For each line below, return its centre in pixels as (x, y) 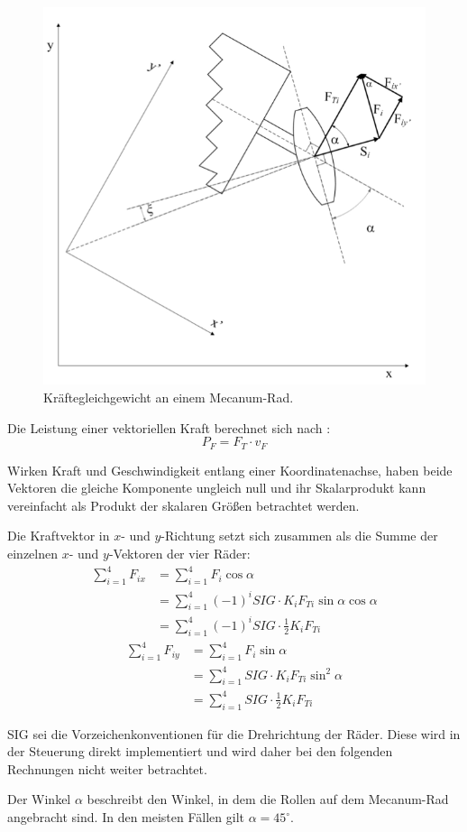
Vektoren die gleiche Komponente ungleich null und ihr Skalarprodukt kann (217, 488)
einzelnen (32, 554)
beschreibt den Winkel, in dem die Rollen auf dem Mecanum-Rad (268, 799)
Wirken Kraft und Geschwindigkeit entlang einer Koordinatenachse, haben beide (230, 470)
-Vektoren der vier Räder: (179, 554)
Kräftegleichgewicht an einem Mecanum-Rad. (169, 398)
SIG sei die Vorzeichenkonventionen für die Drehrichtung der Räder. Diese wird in (234, 733)
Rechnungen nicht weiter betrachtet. (107, 768)
